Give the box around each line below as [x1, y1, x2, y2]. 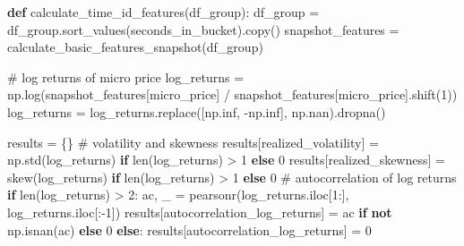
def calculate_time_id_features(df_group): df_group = [7, 3, 320, 21]
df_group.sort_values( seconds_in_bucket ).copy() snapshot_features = [7, 20, 400, 38]
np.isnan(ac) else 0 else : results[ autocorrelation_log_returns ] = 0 [7, 220, 372, 239]
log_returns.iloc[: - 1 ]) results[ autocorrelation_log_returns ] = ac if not [7, 202, 392, 221]
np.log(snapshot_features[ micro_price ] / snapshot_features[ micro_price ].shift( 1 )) [7, 85, 458, 104]
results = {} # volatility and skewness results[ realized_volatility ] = [7, 132, 379, 151]
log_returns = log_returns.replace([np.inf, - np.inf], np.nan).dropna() [7, 102, 386, 121]
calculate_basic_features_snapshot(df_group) [7, 38, 263, 56]
